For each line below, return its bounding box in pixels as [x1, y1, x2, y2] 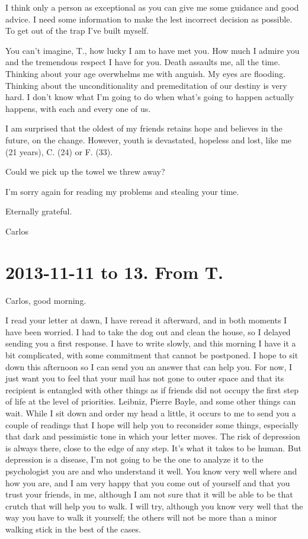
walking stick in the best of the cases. [5, 522, 141, 535]
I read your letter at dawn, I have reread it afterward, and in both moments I [5, 314, 287, 326]
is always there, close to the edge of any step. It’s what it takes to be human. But [5, 441, 301, 454]
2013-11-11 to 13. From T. [5, 259, 224, 284]
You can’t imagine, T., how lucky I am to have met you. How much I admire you [5, 44, 300, 56]
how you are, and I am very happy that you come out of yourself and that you [5, 476, 290, 489]
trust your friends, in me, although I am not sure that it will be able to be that [5, 488, 293, 500]
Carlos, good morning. [5, 294, 86, 306]
